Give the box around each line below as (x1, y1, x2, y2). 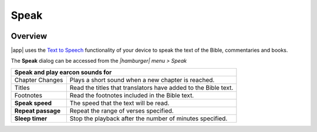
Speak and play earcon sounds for (14, 68, 112, 76)
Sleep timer (14, 114, 48, 123)
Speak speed (14, 99, 52, 107)
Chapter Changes (14, 76, 63, 84)
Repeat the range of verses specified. (69, 106, 174, 114)
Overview (11, 31, 48, 41)
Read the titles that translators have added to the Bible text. (69, 83, 234, 92)
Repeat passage (14, 106, 61, 114)
